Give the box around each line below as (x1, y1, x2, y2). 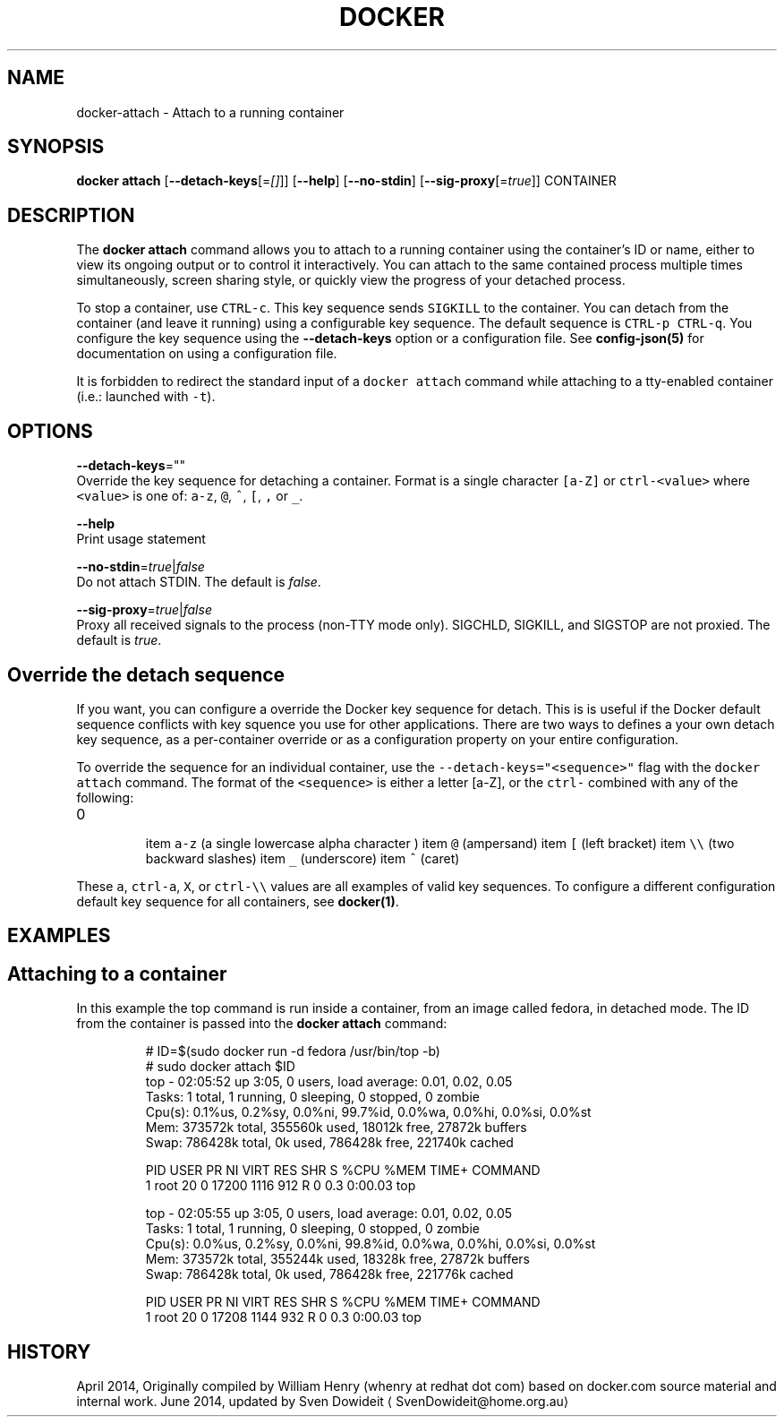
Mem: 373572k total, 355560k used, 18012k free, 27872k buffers (145, 1119, 527, 1136)
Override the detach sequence (7, 663, 285, 686)
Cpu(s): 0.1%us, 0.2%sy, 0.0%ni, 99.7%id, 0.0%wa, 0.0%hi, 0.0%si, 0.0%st (145, 1104, 592, 1120)
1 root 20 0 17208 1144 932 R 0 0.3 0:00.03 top (145, 1309, 422, 1325)
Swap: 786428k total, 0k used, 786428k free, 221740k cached (145, 1135, 514, 1151)
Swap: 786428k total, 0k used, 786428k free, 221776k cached (145, 1266, 514, 1282)
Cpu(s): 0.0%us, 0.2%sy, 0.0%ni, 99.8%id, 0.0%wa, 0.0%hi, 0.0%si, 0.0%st (145, 1236, 596, 1252)
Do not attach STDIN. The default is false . (76, 574, 321, 590)
